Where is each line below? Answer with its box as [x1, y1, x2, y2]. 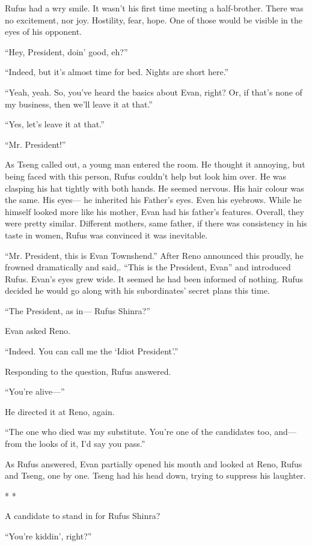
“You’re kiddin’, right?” [5, 530, 92, 542]
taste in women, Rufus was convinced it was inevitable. [5, 228, 208, 241]
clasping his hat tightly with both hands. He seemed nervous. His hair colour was [5, 181, 304, 194]
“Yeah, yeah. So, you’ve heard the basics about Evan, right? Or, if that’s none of [5, 85, 302, 98]
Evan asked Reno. [5, 324, 70, 337]
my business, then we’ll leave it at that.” [5, 97, 153, 110]
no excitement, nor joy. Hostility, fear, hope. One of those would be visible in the [5, 13, 302, 26]
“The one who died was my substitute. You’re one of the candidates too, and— [5, 425, 296, 438]
